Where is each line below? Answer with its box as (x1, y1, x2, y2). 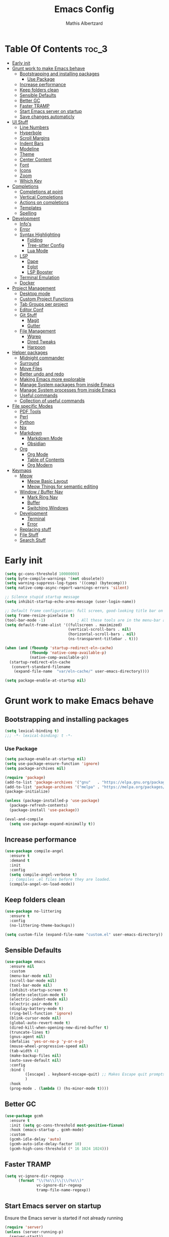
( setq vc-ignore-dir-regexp (5, 1173, 64, 1178)
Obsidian (27, 440, 46, 446)
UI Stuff (12, 119, 28, 125)
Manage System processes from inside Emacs (19, 387, 117, 393)
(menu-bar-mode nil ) (9, 974, 52, 979)
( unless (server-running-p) (5, 1229, 64, 1234)
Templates (19, 204, 41, 210)
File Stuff (19, 531, 39, 538)
